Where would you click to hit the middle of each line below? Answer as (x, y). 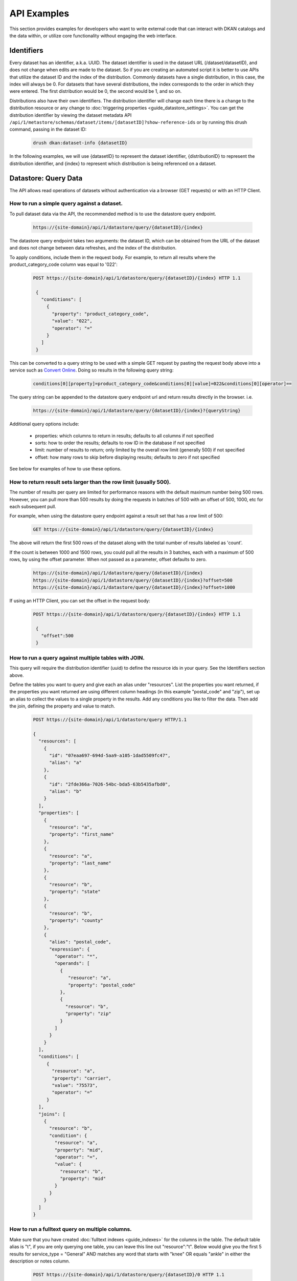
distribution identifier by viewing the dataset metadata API (71, 115)
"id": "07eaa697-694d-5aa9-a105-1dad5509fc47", (110, 756)
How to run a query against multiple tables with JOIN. (77, 657)
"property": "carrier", (82, 1078)
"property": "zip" (88, 1014)
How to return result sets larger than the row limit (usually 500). (90, 482)
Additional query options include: (44, 424)
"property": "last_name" (81, 863)
